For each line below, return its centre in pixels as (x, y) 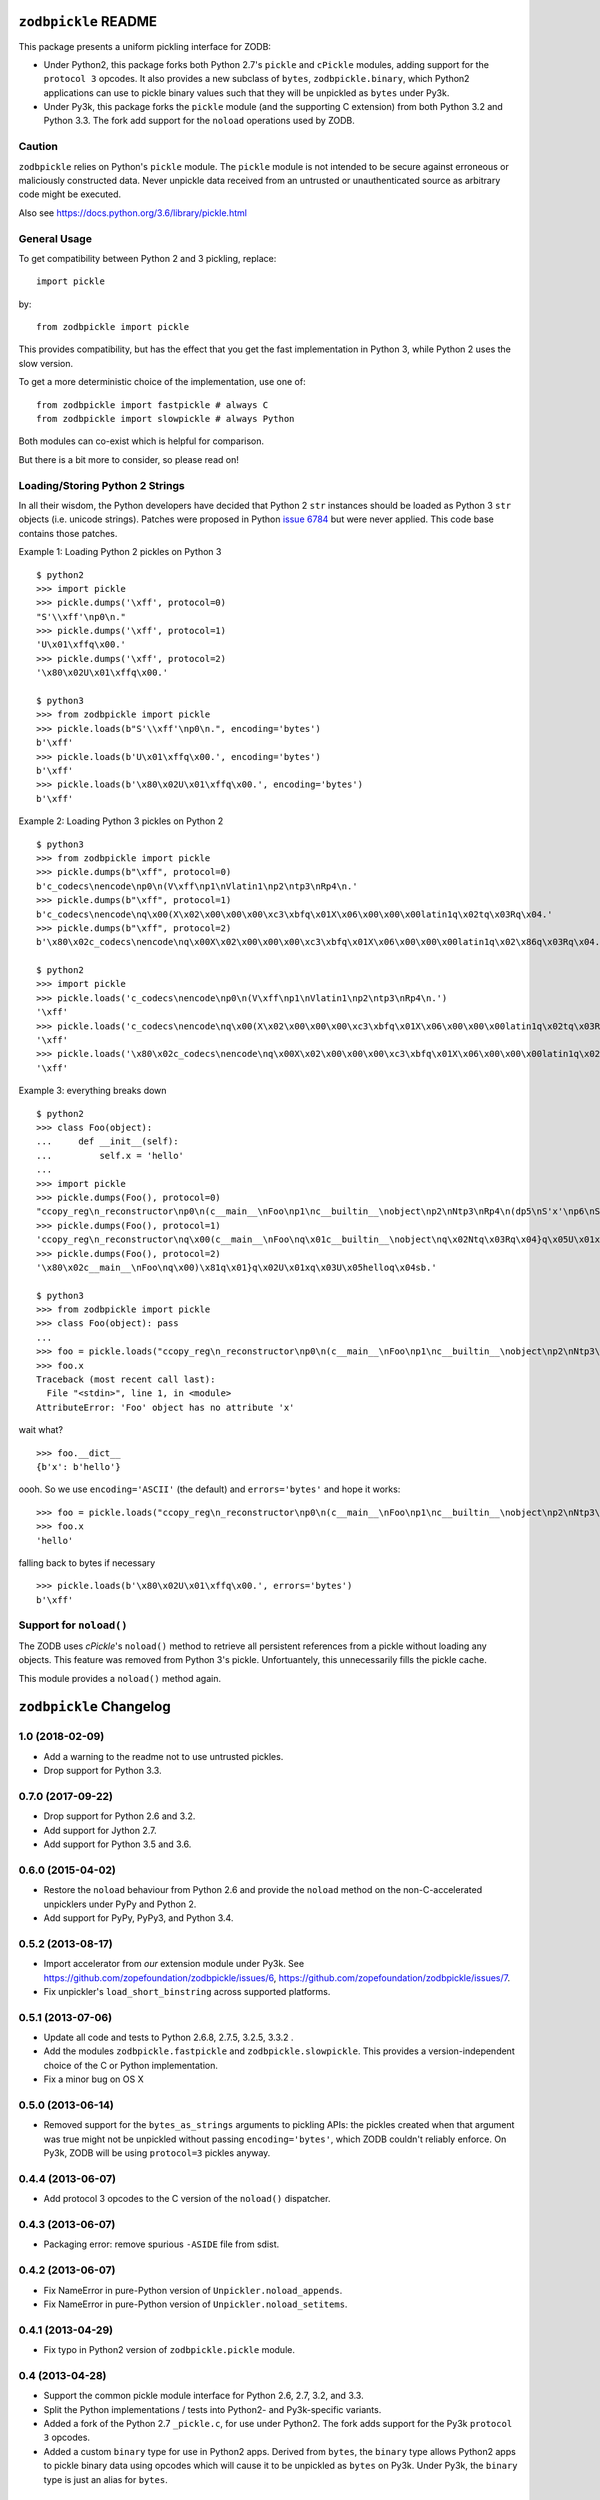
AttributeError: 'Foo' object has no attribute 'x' (165, 1407)
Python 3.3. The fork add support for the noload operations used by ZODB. (199, 121)
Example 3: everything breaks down (92, 1091)
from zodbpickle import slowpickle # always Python (165, 419)
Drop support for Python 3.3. (102, 1771)
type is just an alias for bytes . (106, 2479)
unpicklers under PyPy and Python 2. (120, 1904)
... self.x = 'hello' (110, 1155)
